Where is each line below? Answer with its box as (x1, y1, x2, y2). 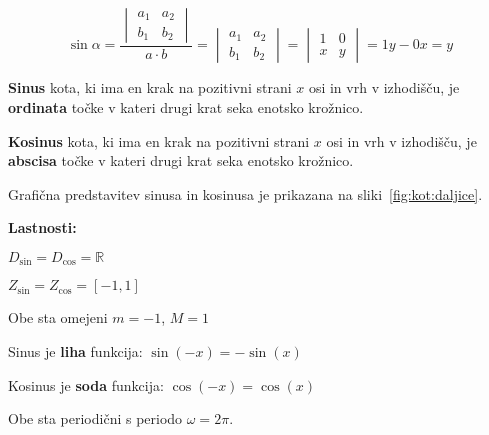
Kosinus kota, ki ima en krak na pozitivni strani (8, 130, 310, 151)
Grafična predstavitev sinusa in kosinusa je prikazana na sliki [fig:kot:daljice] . (8, 183, 483, 204)
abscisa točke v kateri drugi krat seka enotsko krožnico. (8, 150, 354, 171)
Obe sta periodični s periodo (8, 408, 183, 429)
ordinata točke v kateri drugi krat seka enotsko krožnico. (8, 97, 364, 118)
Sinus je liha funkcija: (8, 341, 143, 362)
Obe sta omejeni (8, 307, 108, 328)
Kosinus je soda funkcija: (8, 374, 164, 395)
